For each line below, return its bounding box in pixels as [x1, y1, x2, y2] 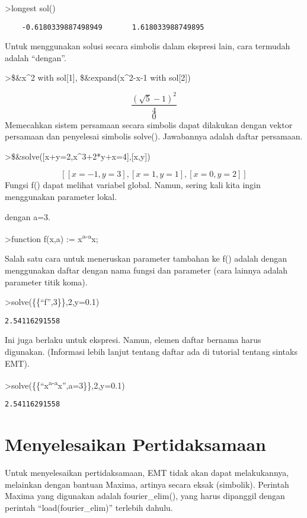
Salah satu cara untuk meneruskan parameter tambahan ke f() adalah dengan [5, 252, 287, 265]
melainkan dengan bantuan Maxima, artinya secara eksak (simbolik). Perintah [5, 478, 289, 490]
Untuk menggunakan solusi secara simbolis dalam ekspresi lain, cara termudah [5, 40, 290, 52]
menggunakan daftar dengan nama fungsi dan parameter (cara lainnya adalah [5, 263, 288, 276]
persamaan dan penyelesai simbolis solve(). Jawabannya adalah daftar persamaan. [5, 130, 303, 142]
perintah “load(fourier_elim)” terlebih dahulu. [5, 501, 173, 513]
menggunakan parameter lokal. [5, 190, 117, 202]
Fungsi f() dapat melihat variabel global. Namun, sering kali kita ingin [5, 179, 261, 191]
